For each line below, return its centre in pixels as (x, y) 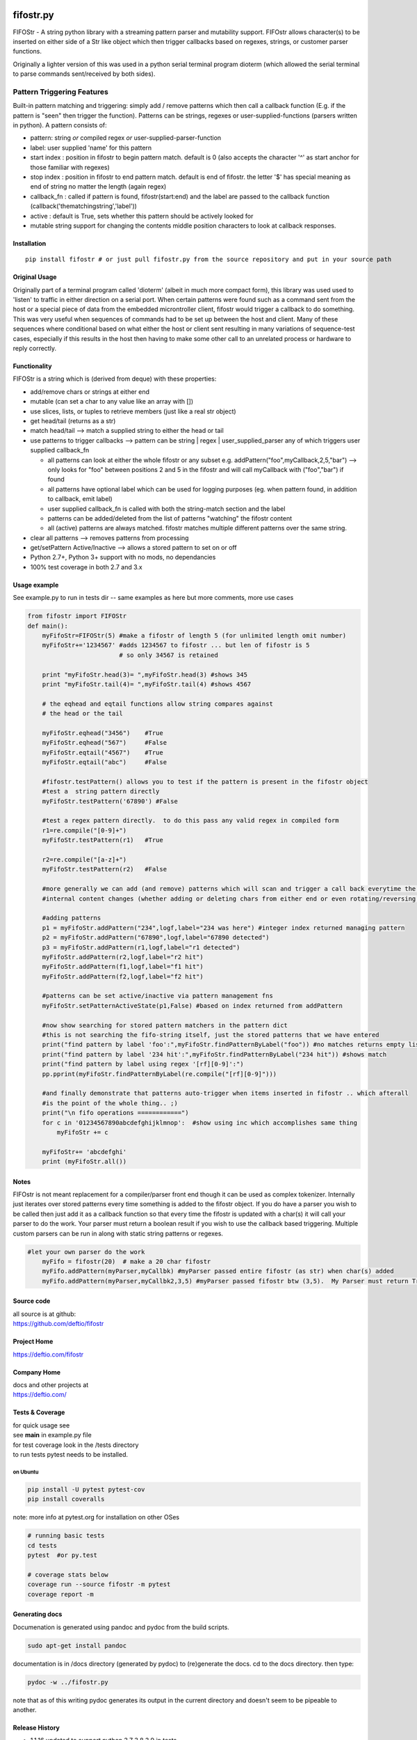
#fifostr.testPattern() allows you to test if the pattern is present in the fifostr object (205, 782)
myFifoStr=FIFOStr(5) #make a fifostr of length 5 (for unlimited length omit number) (194, 636)
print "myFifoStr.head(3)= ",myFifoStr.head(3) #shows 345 (145, 674)
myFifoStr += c (83, 1132)
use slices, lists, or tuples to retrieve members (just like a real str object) (133, 411)
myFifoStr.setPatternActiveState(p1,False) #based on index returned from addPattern (193, 1005)
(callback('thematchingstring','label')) (83, 206)
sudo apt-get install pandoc (77, 1645)
